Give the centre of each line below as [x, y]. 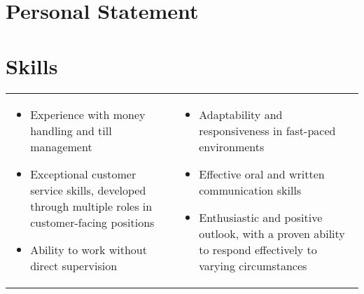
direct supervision [74, 265]
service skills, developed [88, 190]
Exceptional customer [83, 174]
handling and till [71, 130]
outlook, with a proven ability [272, 233]
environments [232, 146]
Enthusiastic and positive [261, 217]
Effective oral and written [262, 174]
